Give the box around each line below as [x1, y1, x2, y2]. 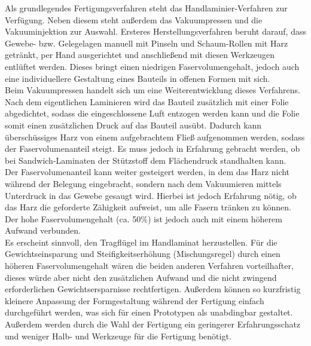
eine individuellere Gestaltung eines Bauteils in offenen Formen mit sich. [5, 72, 270, 84]
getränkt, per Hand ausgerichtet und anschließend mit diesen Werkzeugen [5, 48, 275, 61]
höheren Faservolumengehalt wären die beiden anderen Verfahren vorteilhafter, [5, 259, 294, 272]
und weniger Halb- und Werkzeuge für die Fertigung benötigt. [5, 329, 231, 342]
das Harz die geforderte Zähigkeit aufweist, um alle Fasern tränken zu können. [5, 201, 291, 213]
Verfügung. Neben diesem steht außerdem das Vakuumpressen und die [5, 13, 263, 26]
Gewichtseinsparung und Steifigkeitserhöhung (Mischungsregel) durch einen [5, 247, 280, 260]
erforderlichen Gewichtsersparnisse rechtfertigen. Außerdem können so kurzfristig [5, 283, 301, 295]
